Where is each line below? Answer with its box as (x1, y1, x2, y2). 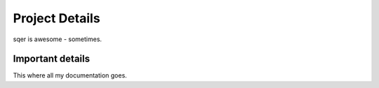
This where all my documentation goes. (13, 71, 128, 80)
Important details (13, 53, 91, 65)
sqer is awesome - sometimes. (13, 35, 102, 43)
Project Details (13, 10, 101, 26)
